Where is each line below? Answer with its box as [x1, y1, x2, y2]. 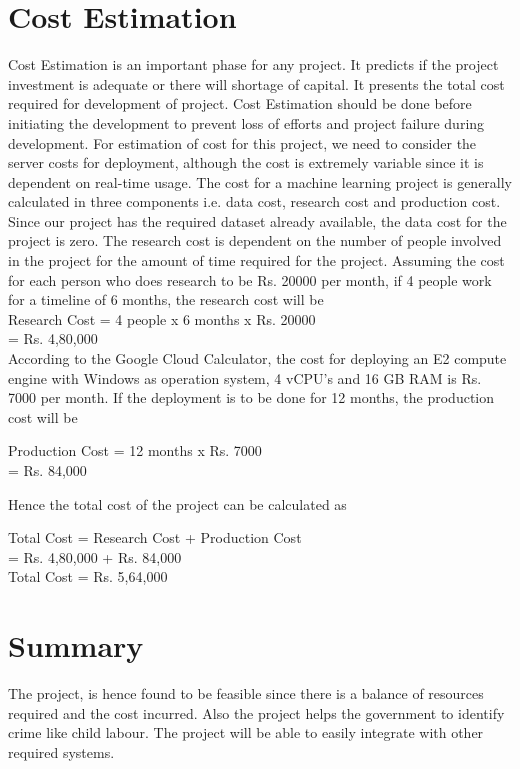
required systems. [8, 741, 115, 762]
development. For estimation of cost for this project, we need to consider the [8, 132, 477, 153]
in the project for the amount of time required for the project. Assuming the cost [8, 250, 505, 271]
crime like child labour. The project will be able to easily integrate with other [8, 722, 484, 743]
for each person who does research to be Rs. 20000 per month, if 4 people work [8, 269, 492, 290]
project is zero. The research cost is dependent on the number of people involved [8, 230, 502, 251]
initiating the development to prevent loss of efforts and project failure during [8, 112, 485, 133]
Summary [8, 625, 144, 666]
